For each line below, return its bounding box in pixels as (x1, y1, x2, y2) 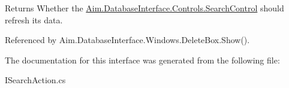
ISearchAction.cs (5, 74, 66, 86)
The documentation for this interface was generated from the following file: (5, 53, 280, 66)
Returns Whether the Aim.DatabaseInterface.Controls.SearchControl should (5, 2, 284, 14)
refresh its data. (5, 13, 63, 26)
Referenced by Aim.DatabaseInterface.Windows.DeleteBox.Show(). (5, 34, 250, 46)
